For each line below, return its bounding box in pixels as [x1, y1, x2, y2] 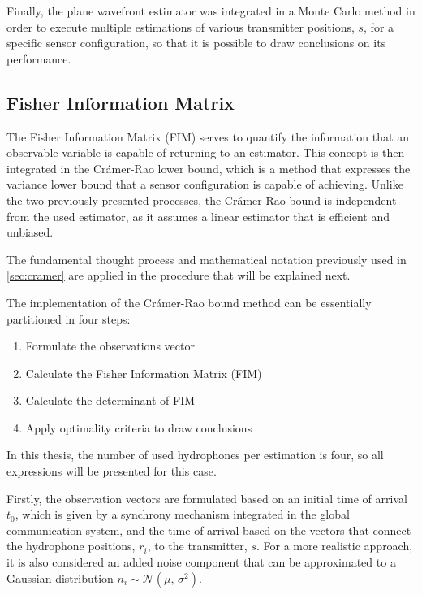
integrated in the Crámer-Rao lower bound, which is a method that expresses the [6, 159, 411, 176]
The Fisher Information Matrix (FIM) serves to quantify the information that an [6, 128, 409, 145]
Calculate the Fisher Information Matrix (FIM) [25, 364, 262, 381]
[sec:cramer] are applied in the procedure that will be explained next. [6, 267, 351, 284]
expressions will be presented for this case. [6, 463, 217, 480]
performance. [6, 50, 71, 67]
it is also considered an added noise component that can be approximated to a [6, 554, 396, 571]
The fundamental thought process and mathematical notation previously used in [6, 250, 407, 267]
